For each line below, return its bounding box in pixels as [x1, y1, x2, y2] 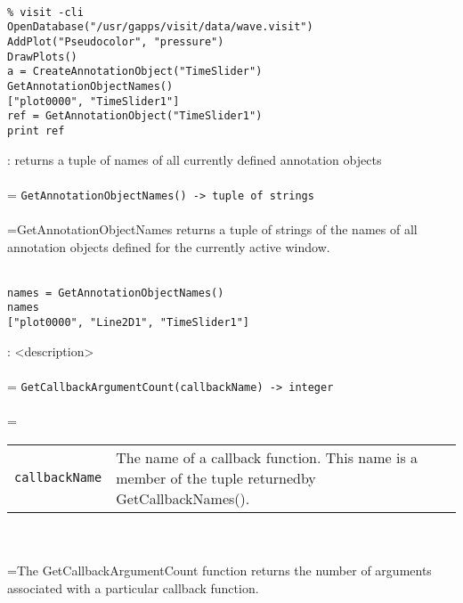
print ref [7, 124, 65, 137]
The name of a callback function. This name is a [116, 446, 418, 468]
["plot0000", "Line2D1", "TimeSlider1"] [7, 316, 250, 330]
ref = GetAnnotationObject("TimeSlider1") [7, 110, 263, 123]
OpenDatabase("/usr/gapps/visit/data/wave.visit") [7, 20, 313, 34]
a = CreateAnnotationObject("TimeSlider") [7, 65, 263, 78]
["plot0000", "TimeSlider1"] [7, 94, 180, 108]
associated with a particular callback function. [7, 578, 259, 597]
